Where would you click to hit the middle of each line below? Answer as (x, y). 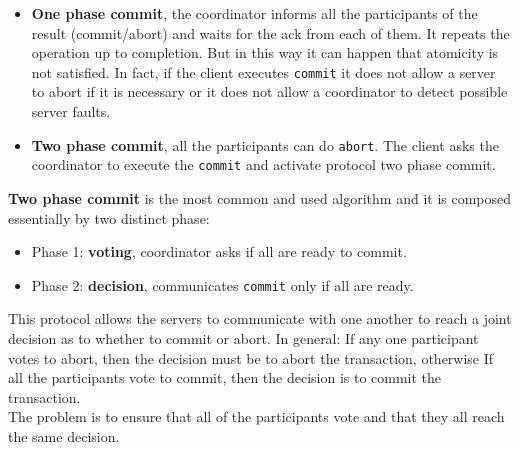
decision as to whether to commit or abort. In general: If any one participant (243, 337)
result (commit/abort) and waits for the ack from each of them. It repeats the (270, 32)
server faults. (71, 111)
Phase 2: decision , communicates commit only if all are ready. (222, 284)
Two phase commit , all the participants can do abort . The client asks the (265, 144)
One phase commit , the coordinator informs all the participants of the (254, 13)
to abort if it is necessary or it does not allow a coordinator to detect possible (269, 91)
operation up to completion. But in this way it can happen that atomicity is (265, 52)
